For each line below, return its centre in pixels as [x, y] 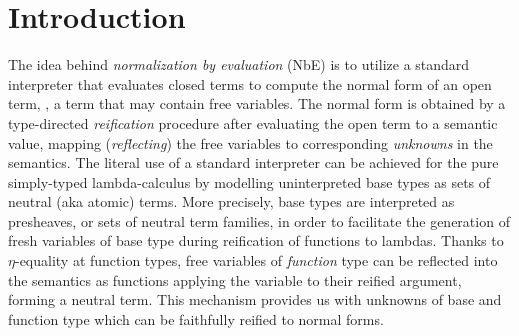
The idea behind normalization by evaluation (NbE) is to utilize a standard [239, 64]
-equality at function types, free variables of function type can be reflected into [256, 260]
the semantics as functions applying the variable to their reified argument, [235, 279]
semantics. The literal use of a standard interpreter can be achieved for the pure [253, 162]
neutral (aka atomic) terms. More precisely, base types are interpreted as [231, 201]
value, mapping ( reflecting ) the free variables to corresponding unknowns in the [250, 142]
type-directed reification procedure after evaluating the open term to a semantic [253, 122]
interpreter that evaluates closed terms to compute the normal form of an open [250, 83]
